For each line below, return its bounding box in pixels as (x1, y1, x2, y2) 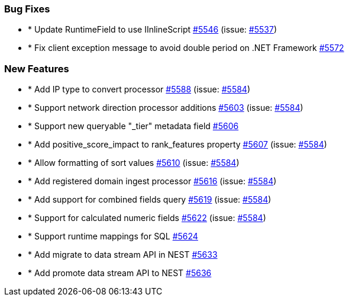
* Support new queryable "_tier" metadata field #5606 (28, 121, 239, 132)
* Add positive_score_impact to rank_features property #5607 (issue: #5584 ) (28, 139, 327, 150)
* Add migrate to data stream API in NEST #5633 (28, 249, 218, 260)
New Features (4, 62, 69, 75)
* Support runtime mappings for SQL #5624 (28, 231, 198, 242)
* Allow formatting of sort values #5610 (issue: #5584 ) (28, 158, 240, 168)
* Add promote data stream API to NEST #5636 (28, 268, 212, 278)
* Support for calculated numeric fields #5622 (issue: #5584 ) (28, 213, 266, 223)
